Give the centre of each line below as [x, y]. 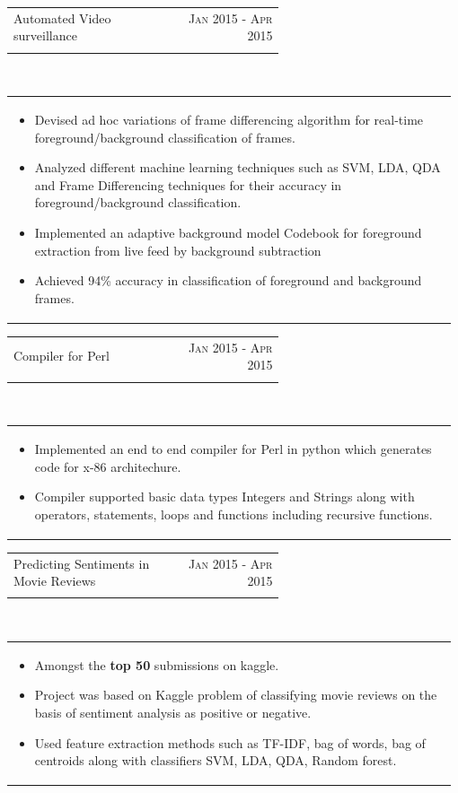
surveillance [45, 35]
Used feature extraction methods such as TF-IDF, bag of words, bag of [230, 742]
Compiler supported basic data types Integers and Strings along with [225, 497]
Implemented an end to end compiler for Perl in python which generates [233, 448]
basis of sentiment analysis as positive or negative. [173, 712]
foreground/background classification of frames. [165, 137]
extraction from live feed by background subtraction [178, 250]
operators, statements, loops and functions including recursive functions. [233, 514]
